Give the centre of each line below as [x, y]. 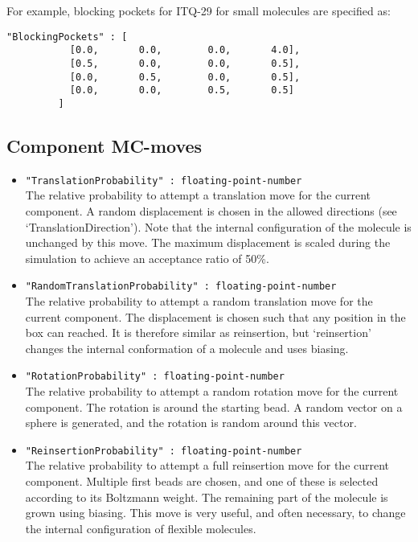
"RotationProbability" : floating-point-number [155, 377]
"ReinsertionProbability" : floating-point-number [164, 451]
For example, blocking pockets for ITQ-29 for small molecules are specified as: [199, 10]
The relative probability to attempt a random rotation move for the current [212, 391]
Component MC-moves [104, 145]
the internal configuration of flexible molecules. [141, 528]
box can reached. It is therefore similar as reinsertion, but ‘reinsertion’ [198, 333]
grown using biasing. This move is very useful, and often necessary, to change [215, 513]
